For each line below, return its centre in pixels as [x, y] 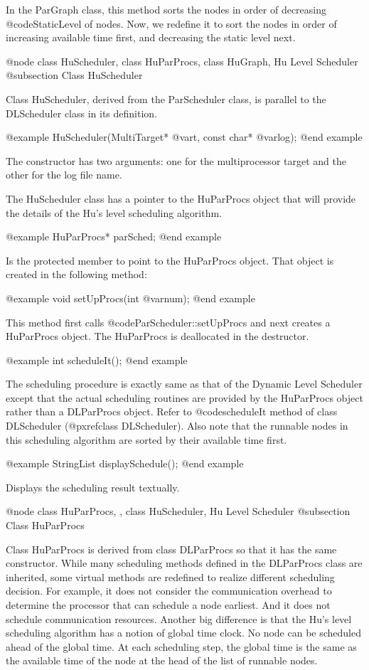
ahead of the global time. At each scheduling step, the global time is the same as [181, 646]
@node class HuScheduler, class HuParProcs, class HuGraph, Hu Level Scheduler [182, 61]
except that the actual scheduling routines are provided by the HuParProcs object [184, 397]
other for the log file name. [64, 175]
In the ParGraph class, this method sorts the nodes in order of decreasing [166, 9]
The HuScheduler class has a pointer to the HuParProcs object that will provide [181, 198]
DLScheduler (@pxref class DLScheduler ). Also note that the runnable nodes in [177, 426]
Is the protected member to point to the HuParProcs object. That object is [170, 260]
